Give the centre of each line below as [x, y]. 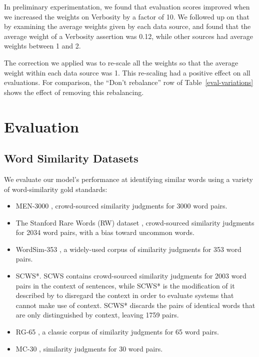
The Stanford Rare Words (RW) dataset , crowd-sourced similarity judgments [135, 222]
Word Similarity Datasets [71, 158]
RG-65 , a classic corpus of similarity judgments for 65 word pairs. [117, 332]
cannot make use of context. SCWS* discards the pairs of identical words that [135, 305]
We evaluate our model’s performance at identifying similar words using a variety [128, 179]
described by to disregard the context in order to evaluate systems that [125, 295]
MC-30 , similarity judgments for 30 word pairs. [89, 348]
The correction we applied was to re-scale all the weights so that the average [121, 62]
